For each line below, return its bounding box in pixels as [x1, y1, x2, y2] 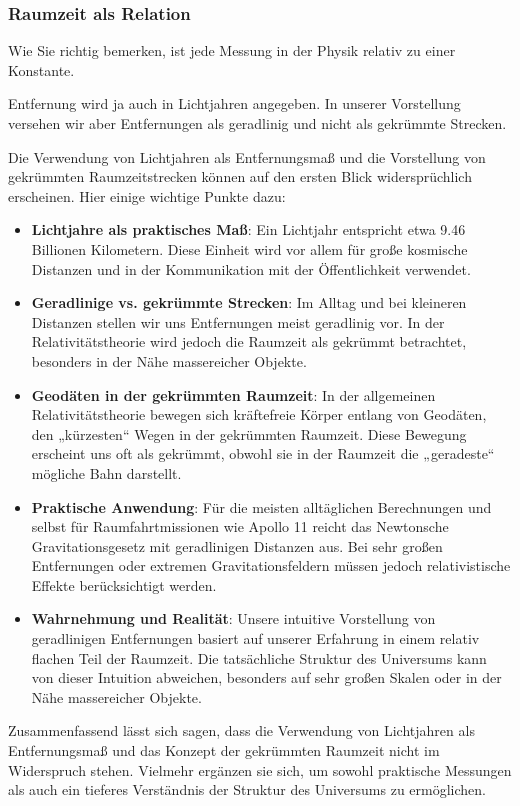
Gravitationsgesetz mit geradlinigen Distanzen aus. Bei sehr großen [31, 535, 443, 556]
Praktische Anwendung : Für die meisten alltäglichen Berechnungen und [31, 496, 492, 517]
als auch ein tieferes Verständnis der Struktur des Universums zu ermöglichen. [8, 779, 486, 800]
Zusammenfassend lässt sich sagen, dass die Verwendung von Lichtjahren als [8, 720, 475, 741]
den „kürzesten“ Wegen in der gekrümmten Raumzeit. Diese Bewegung [31, 423, 467, 444]
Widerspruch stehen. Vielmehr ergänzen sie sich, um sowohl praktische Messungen [8, 759, 512, 780]
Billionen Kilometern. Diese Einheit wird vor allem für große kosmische [31, 238, 468, 259]
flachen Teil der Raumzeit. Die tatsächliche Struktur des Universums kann [31, 647, 487, 668]
